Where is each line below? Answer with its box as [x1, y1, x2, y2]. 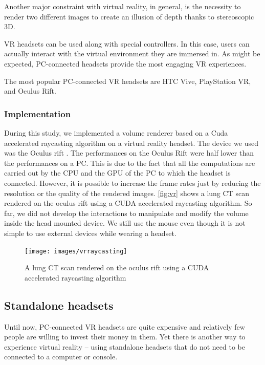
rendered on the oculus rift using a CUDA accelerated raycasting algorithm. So [4, 198, 252, 208]
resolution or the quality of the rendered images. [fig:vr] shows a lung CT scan [4, 187, 249, 198]
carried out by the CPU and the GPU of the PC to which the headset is [4, 167, 231, 178]
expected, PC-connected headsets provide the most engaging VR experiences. [4, 58, 247, 69]
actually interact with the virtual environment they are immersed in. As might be [4, 48, 260, 59]
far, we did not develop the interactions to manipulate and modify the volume [4, 207, 249, 218]
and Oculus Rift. [4, 85, 56, 96]
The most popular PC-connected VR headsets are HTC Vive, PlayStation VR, [4, 75, 251, 86]
